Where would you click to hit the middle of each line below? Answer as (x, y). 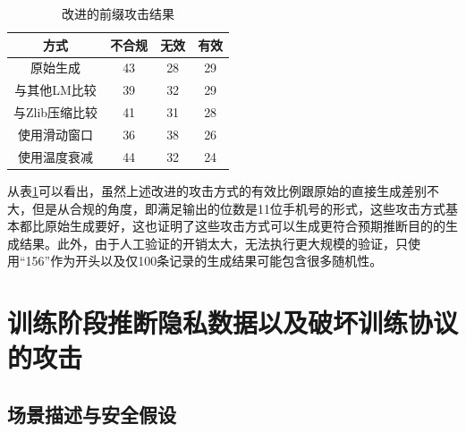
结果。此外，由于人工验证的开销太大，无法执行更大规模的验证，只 (213, 243)
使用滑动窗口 (56, 134)
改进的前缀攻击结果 (119, 13)
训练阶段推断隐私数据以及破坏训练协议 (233, 322)
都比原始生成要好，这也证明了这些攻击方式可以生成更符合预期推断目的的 (232, 226)
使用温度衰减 (56, 156)
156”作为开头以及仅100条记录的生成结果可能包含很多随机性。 (204, 261)
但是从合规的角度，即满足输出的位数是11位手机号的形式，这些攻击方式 (238, 208)
